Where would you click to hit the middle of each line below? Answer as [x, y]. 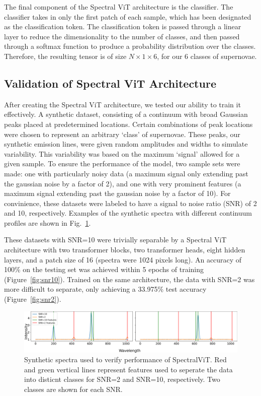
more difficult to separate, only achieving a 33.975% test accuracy [105, 289]
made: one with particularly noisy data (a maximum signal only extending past [126, 173]
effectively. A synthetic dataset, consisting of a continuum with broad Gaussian [126, 114]
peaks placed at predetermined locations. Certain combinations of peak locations [128, 124]
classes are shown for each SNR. [73, 389]
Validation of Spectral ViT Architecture [110, 83]
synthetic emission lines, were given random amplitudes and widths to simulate [126, 144]
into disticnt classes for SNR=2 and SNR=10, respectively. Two [122, 379]
